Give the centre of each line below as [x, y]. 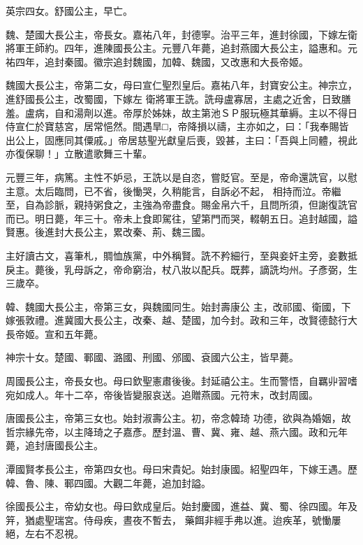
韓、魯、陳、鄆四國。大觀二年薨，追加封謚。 [108, 482]
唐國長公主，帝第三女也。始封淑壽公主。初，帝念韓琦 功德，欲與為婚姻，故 [178, 418]
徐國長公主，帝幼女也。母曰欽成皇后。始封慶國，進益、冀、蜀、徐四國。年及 [181, 506]
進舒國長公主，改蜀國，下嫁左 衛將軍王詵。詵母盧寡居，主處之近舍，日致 [173, 98]
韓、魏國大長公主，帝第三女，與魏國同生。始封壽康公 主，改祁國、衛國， [173, 306]
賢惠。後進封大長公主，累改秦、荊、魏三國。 [108, 232]
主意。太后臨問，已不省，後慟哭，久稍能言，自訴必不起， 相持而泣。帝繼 [173, 191]
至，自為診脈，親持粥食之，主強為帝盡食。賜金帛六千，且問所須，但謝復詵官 [181, 205]
